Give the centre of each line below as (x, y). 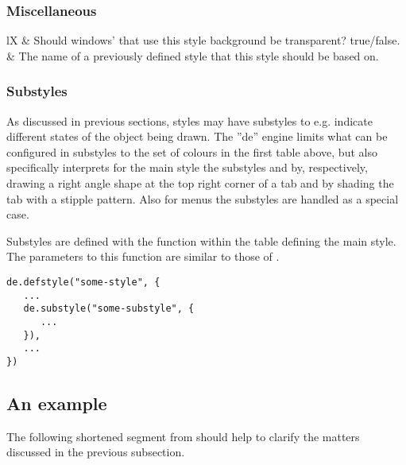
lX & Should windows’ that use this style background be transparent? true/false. (203, 40)
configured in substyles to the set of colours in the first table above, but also (192, 151)
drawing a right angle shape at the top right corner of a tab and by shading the (200, 183)
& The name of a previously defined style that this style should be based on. (193, 55)
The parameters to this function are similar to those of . (143, 256)
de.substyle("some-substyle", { (109, 309)
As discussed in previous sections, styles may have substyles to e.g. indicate (189, 120)
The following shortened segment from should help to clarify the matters (183, 436)
